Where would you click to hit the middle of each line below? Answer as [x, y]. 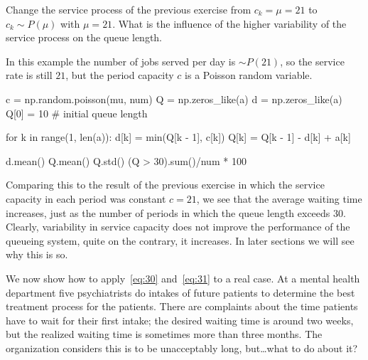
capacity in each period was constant [86, 198]
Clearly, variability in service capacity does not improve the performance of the [178, 227]
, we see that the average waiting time [279, 198]
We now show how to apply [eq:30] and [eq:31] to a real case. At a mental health [183, 278]
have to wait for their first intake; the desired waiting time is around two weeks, [180, 320]
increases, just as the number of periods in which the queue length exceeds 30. [176, 212]
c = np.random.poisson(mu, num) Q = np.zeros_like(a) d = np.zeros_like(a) [174, 99]
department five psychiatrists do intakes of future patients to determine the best [180, 292]
